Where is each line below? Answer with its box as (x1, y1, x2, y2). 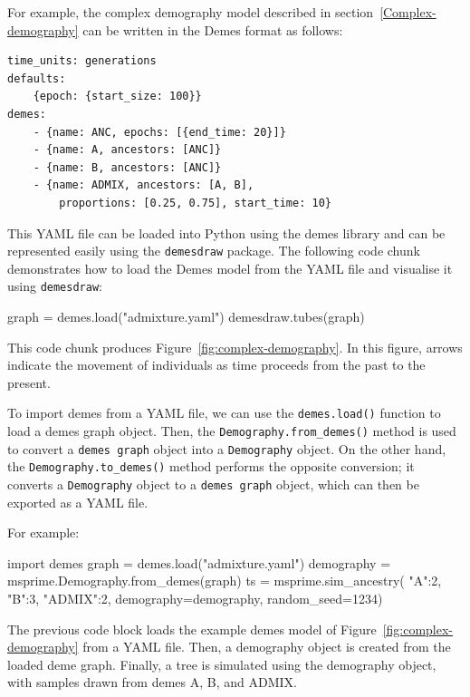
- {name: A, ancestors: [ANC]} (33, 143, 222, 157)
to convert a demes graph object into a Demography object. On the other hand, (7, 439, 446, 458)
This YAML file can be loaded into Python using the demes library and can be (7, 223, 446, 242)
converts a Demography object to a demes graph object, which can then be (7, 475, 419, 494)
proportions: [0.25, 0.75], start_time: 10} (59, 196, 331, 209)
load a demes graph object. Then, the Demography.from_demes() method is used (7, 421, 456, 440)
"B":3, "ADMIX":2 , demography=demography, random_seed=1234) (7, 589, 383, 608)
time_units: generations (7, 54, 157, 68)
